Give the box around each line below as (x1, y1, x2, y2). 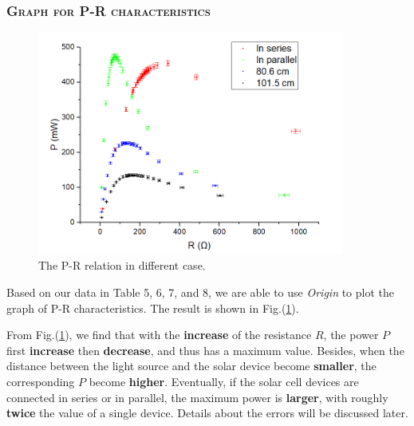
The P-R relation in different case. (38, 257, 206, 274)
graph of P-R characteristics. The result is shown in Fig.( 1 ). (6, 299, 299, 316)
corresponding (6, 373, 75, 389)
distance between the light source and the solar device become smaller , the (6, 357, 377, 374)
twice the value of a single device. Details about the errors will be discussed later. (6, 404, 408, 421)
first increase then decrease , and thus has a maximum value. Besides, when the (6, 341, 404, 358)
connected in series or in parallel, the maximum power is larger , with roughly (6, 389, 388, 405)
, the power (323, 326, 379, 343)
